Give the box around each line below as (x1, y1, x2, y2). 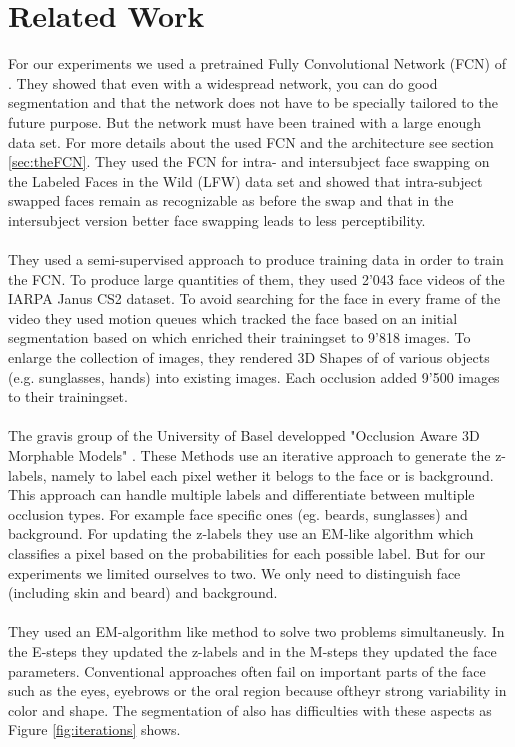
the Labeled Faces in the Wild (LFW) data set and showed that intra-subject (8, 170, 483, 191)
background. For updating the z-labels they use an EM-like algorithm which (8, 523, 474, 544)
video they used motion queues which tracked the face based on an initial (8, 307, 458, 328)
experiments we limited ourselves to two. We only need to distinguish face (8, 562, 461, 583)
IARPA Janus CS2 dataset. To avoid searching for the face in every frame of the (8, 288, 501, 309)
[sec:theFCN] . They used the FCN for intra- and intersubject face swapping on (8, 151, 490, 172)
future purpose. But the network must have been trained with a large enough (8, 111, 482, 132)
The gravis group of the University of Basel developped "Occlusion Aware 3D (8, 425, 480, 446)
